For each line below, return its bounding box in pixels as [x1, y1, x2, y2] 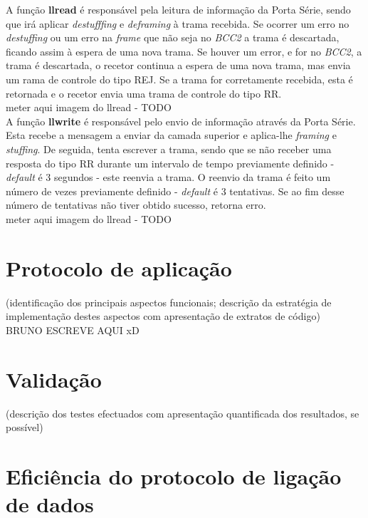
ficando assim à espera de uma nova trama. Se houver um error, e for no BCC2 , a [6, 43, 362, 58]
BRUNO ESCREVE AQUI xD [6, 322, 140, 337]
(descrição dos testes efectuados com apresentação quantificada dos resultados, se [6, 405, 359, 420]
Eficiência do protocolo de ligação [6, 461, 342, 490]
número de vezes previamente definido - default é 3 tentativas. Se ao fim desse [6, 183, 345, 198]
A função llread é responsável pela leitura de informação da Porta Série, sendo [6, 2, 351, 16]
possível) [6, 420, 43, 435]
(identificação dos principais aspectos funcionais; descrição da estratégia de [6, 294, 332, 309]
